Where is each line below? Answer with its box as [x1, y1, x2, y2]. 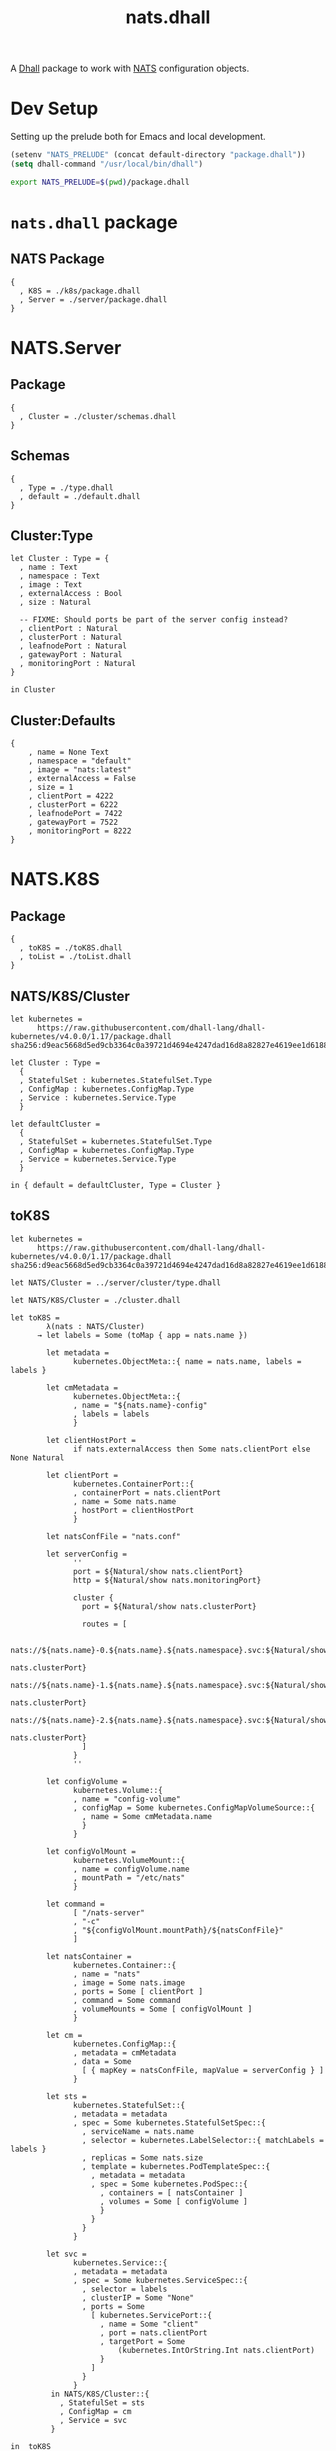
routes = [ [81, 1619, 128, 1629]
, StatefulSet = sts [59, 2397, 145, 2408]
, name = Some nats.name [73, 1496, 177, 1506]
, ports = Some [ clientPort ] [73, 1986, 203, 1996]
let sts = [46, 2091, 87, 2101]
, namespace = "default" [28, 756, 132, 766]
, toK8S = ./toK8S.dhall [19, 943, 123, 953]
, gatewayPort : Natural [19, 650, 123, 660]
